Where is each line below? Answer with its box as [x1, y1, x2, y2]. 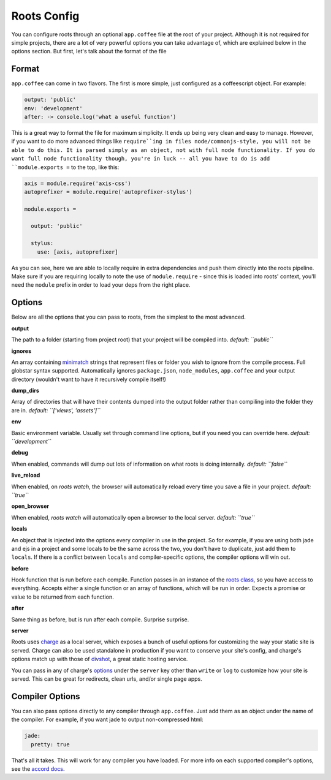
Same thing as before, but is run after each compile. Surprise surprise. [11, 616, 189, 623]
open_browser [11, 502, 49, 510]
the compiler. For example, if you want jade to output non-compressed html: [11, 716, 204, 723]
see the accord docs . [11, 765, 65, 773]
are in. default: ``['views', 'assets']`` [11, 406, 101, 414]
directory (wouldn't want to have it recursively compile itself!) [11, 376, 167, 383]
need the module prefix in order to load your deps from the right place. [11, 281, 191, 289]
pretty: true [31, 741, 70, 748]
